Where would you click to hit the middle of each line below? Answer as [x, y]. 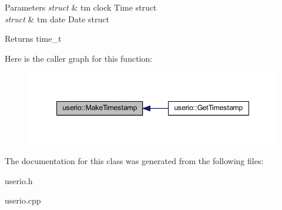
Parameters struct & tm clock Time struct [81, 7]
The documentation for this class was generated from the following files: [134, 161]
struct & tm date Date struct [57, 19]
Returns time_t [33, 39]
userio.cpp [23, 200]
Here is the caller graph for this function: [79, 58]
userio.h [19, 180]
